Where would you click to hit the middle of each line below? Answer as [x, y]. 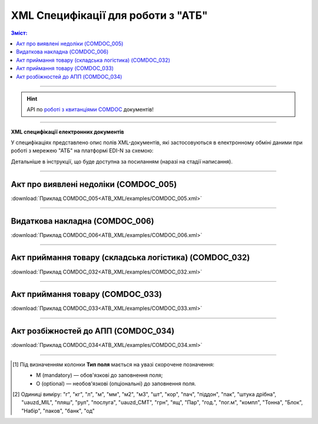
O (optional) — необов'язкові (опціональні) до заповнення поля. [116, 383]
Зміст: [19, 33]
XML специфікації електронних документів [67, 132]
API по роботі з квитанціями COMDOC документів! [90, 109]
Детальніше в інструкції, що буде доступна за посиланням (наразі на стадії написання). [122, 161]
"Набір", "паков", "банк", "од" [58, 410]
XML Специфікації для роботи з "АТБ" [110, 15]
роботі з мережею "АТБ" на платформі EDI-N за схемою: [82, 151]
